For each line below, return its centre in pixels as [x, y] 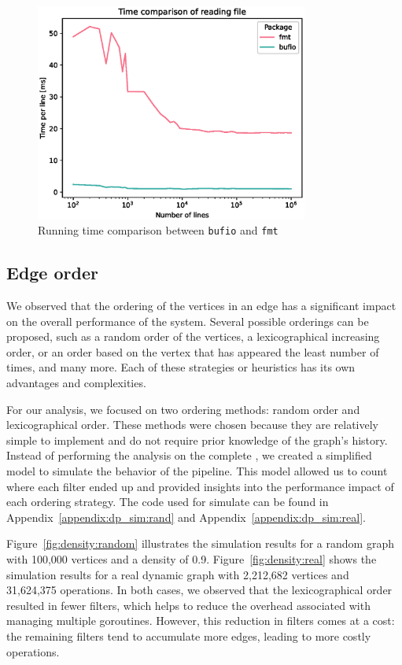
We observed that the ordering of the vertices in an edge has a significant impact [201, 306]
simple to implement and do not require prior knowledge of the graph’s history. [197, 440]
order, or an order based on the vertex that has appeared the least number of [193, 351]
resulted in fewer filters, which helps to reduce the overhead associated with [188, 605]
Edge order [52, 273]
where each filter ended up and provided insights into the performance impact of [200, 486]
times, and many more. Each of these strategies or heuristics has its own [181, 367]
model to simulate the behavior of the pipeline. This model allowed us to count [197, 471]
